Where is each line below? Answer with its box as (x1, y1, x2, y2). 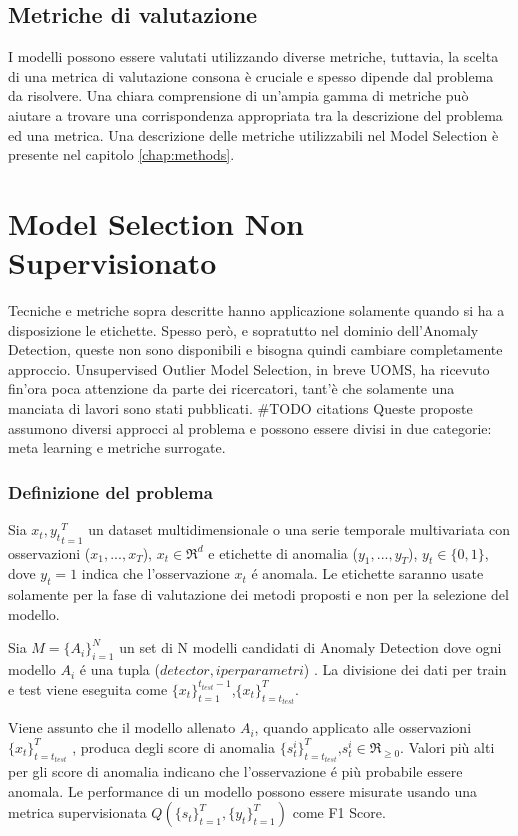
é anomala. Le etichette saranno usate (251, 563, 484, 584)
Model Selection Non (8, 202, 304, 243)
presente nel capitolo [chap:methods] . (8, 144, 235, 165)
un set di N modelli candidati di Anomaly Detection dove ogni (119, 637, 502, 658)
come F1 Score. (292, 802, 386, 823)
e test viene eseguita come (8, 678, 168, 699)
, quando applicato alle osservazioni (254, 717, 472, 738)
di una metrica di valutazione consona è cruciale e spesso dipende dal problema (8, 65, 494, 86)
